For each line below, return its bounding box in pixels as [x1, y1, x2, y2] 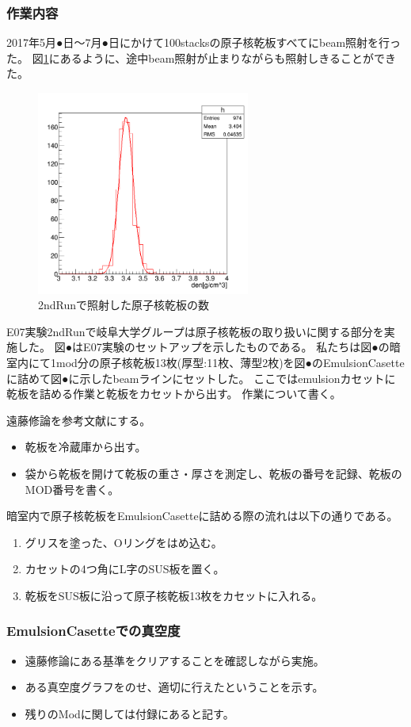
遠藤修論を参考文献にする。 [6, 411, 151, 428]
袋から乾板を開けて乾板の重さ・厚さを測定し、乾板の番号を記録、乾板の [25, 465, 402, 481]
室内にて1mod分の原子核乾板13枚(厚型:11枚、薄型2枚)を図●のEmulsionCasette [6, 354, 405, 370]
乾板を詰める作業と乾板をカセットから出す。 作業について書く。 [6, 385, 341, 402]
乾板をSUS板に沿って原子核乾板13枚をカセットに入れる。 [25, 587, 323, 603]
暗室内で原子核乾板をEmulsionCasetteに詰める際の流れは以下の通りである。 [6, 507, 398, 524]
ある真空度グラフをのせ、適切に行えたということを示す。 [25, 679, 324, 695]
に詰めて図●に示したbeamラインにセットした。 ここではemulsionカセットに [6, 369, 396, 386]
